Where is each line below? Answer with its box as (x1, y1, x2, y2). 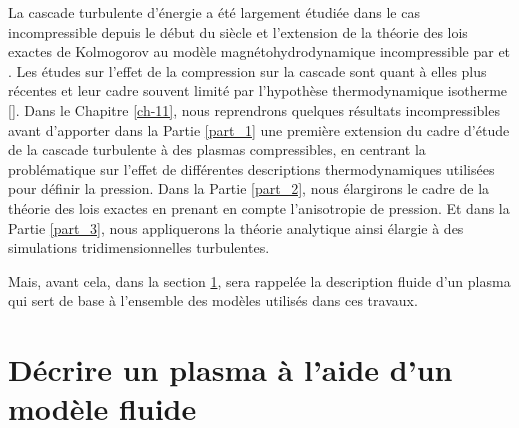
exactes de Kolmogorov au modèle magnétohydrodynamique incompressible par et (8, 41, 511, 62)
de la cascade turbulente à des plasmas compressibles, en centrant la (8, 139, 426, 160)
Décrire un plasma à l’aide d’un (8, 349, 453, 390)
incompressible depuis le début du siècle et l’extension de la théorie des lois (8, 21, 468, 42)
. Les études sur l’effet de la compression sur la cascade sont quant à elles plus (8, 60, 487, 81)
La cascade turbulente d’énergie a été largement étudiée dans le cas (8, 2, 420, 22)
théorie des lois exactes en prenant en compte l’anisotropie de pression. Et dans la (8, 197, 510, 218)
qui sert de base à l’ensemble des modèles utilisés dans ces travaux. (8, 290, 418, 311)
